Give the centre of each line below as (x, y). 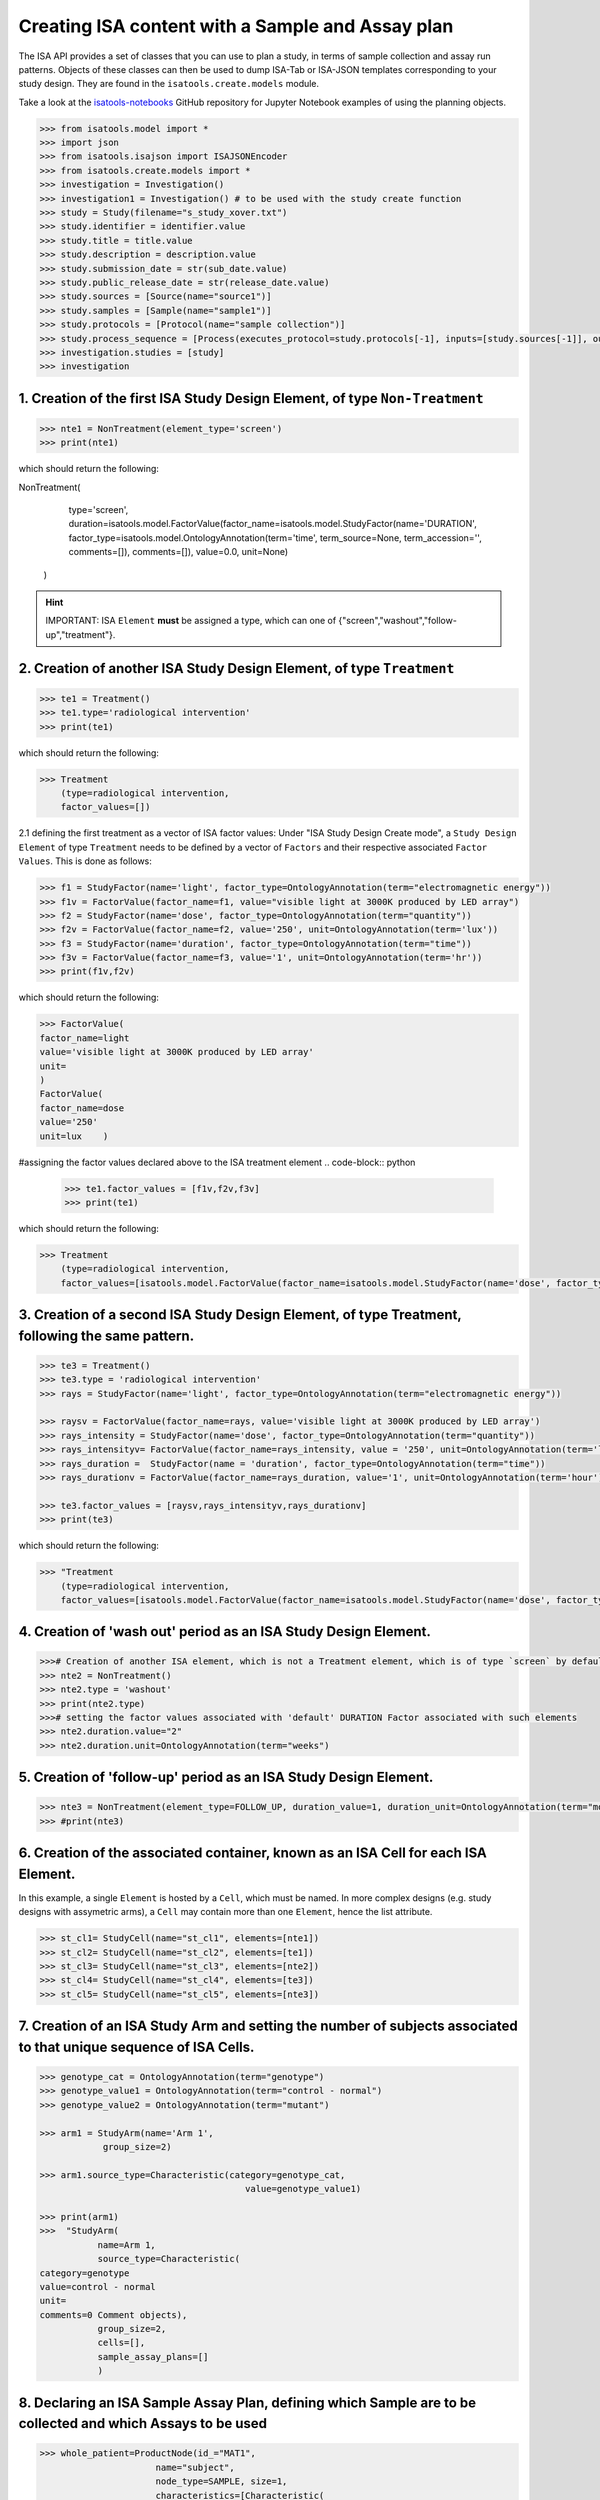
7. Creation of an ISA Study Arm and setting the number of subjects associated (268, 2026)
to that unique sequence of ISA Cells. (136, 2046)
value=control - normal (98, 2286)
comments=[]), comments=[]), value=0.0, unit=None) (178, 552)
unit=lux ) (74, 1136)
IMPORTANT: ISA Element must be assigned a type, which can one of (191, 621)
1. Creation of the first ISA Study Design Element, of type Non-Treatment (251, 398)
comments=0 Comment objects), (113, 2314)
